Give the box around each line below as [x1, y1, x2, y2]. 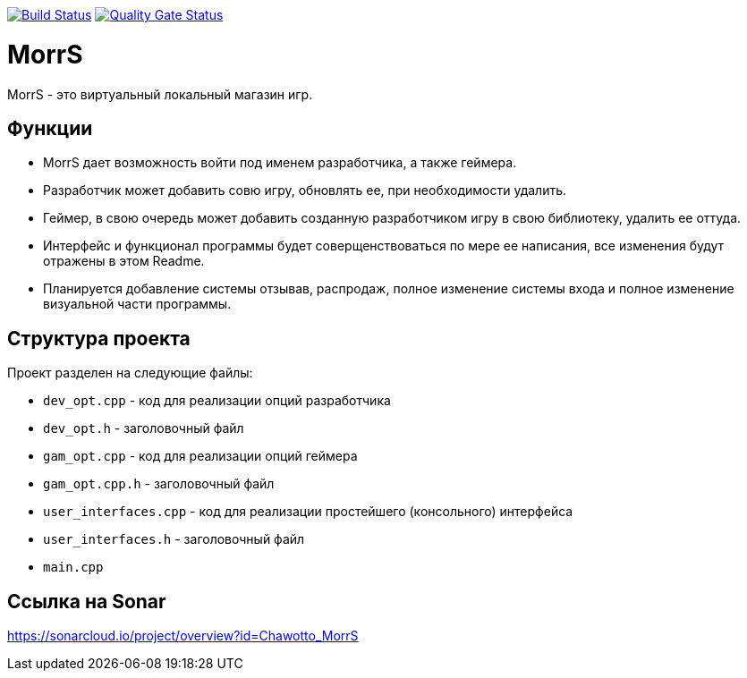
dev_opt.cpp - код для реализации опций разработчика [43, 393, 391, 409]
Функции [7, 116, 93, 140]
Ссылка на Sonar [7, 589, 166, 613]
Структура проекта [7, 326, 191, 350]
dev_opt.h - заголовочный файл [43, 420, 244, 436]
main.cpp [43, 560, 104, 575]
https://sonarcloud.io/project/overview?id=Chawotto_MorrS [7, 628, 359, 644]
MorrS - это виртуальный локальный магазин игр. [7, 86, 313, 102]
